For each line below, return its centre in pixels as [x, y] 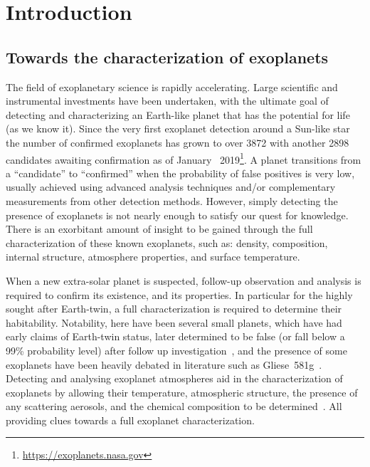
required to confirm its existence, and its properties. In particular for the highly [179, 294]
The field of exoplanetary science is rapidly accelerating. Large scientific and [172, 86]
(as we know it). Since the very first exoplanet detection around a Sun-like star [178, 128]
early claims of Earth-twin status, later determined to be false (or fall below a [175, 336]
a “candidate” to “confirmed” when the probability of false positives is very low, [180, 173]
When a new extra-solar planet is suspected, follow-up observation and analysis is [184, 280]
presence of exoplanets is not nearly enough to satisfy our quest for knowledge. [177, 215]
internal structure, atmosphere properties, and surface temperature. [153, 257]
